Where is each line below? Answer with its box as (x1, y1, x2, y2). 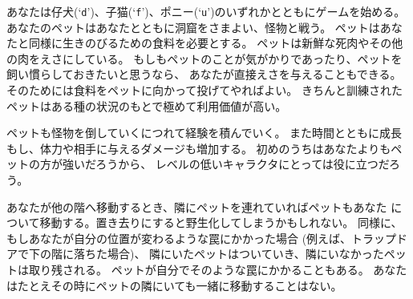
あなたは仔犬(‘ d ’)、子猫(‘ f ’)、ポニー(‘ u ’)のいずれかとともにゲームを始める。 (6, 3, 406, 19)
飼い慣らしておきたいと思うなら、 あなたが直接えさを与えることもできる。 (6, 66, 402, 83)
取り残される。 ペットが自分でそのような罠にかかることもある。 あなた (28, 261, 407, 277)
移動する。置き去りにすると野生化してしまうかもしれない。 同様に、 (39, 214, 403, 231)
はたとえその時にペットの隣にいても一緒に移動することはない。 (6, 277, 342, 293)
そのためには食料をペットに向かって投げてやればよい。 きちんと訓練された (6, 82, 403, 99)
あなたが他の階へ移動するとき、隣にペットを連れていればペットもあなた (6, 198, 387, 215)
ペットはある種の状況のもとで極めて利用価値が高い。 (6, 97, 287, 114)
